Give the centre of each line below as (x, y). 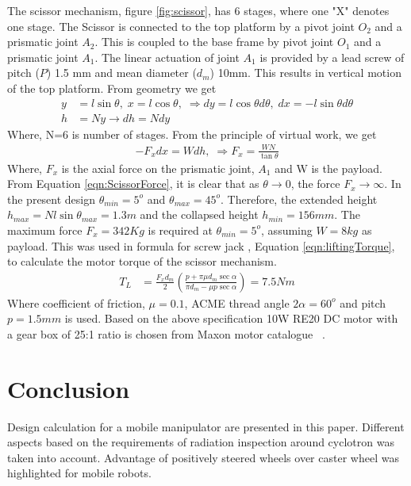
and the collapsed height (199, 214)
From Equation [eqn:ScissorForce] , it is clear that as (133, 184)
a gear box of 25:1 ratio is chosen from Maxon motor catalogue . (166, 333)
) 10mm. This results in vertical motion (305, 73)
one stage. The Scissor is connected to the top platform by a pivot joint (181, 26)
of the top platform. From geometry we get (112, 88)
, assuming (287, 230)
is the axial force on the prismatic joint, (158, 168)
